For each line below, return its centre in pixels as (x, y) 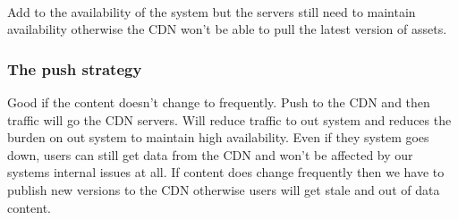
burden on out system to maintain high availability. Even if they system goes (218, 137)
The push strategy (75, 68)
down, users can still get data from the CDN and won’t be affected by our (210, 154)
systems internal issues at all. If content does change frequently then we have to (226, 172)
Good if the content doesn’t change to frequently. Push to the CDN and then (219, 102)
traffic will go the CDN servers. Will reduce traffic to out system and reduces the (229, 119)
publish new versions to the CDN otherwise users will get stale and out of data (224, 189)
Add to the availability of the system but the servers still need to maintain (212, 11)
